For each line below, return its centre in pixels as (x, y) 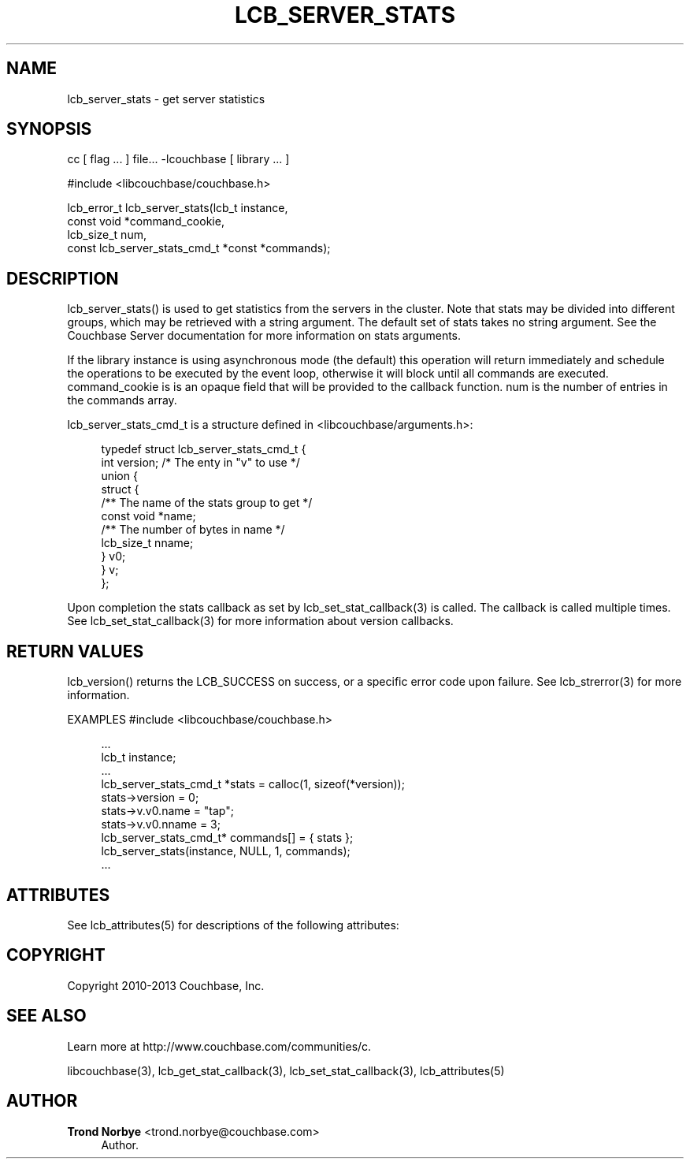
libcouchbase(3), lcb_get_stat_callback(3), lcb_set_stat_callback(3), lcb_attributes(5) (286, 1070)
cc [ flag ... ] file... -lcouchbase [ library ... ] (178, 159)
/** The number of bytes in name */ (193, 530)
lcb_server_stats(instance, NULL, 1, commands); (226, 851)
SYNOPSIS (49, 129)
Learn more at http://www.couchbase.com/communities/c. (219, 1046)
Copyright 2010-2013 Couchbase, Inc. (166, 985)
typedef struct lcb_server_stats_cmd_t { (204, 449)
